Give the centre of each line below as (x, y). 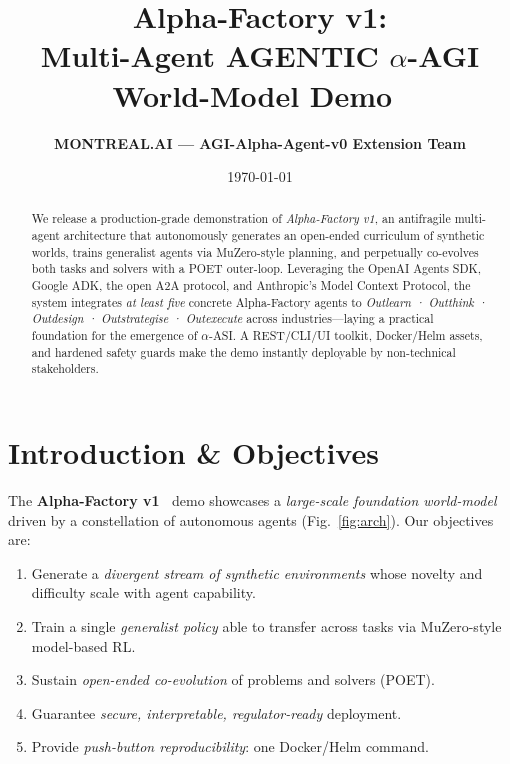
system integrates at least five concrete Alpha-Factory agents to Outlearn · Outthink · (259, 301)
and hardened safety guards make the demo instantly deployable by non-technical (243, 351)
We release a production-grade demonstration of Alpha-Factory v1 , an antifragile (241, 218)
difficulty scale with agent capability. (143, 592)
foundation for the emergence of (114, 335)
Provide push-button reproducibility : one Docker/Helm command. (230, 746)
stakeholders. (65, 368)
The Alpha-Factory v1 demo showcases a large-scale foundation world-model (252, 499)
